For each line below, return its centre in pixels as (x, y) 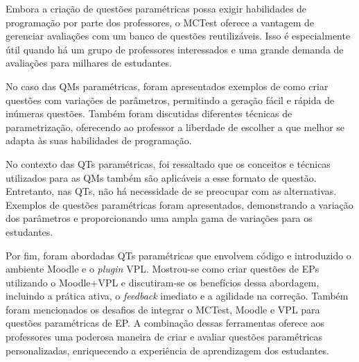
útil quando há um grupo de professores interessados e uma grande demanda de (175, 49)
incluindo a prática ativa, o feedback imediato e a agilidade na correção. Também (177, 296)
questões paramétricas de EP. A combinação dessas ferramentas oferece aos (165, 323)
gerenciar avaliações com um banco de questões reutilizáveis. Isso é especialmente (178, 36)
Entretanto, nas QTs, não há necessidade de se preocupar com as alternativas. (171, 191)
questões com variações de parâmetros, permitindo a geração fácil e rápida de (170, 100)
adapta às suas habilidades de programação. (99, 140)
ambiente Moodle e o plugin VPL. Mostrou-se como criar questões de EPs (163, 269)
